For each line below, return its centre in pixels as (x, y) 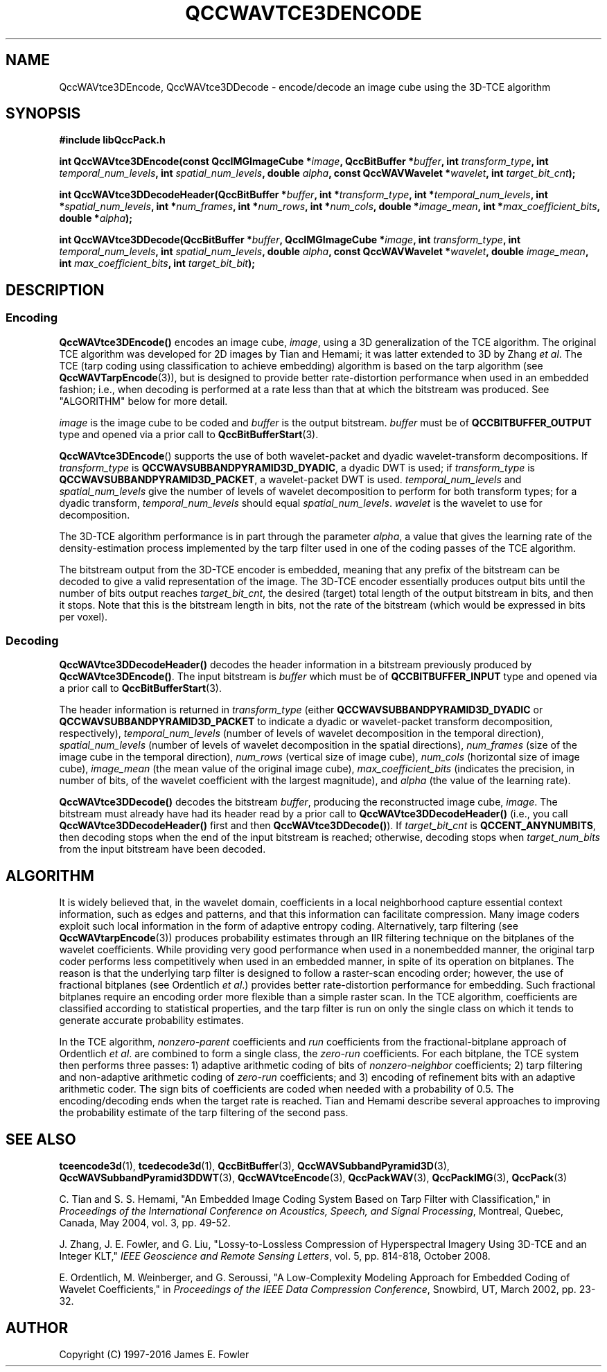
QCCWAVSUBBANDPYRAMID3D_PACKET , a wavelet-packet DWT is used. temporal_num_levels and (290, 479)
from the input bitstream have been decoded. (162, 849)
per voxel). (83, 616)
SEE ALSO (41, 1139)
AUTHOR (37, 1328)
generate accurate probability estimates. (151, 1021)
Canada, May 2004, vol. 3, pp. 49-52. (145, 1223)
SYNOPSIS (43, 114)
